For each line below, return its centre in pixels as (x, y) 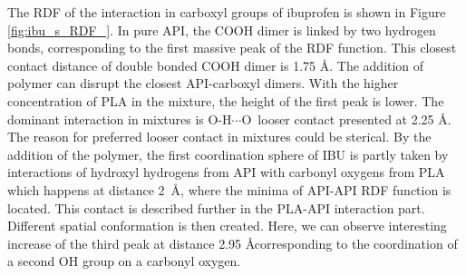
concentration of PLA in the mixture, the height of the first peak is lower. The (226, 100)
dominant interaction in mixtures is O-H (120, 118)
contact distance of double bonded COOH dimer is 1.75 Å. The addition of (216, 65)
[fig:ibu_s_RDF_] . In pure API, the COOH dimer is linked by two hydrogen (222, 30)
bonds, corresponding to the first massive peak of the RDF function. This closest (232, 48)
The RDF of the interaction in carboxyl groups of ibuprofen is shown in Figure (227, 12)
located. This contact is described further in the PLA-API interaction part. (216, 207)
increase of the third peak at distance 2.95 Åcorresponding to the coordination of (233, 243)
